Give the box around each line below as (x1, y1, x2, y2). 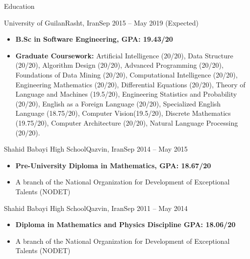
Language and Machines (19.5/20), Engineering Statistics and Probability (15, 89, 237, 99)
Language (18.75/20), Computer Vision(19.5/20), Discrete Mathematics (15, 108, 231, 118)
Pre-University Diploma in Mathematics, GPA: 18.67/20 (15, 160, 211, 170)
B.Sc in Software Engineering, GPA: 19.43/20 (15, 34, 173, 44)
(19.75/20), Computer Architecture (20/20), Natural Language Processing (15, 117, 238, 128)
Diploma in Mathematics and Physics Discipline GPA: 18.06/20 (15, 219, 236, 230)
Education (4, 1, 35, 11)
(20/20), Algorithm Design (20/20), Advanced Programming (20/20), (15, 60, 224, 70)
